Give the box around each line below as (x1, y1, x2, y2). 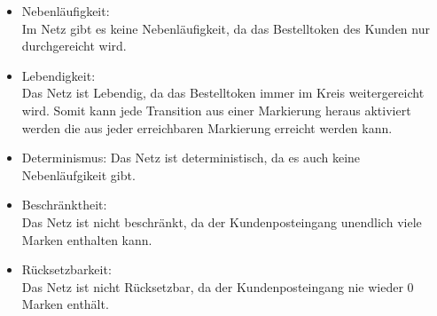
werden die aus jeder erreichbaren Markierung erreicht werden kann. (21, 118, 393, 137)
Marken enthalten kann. (21, 230, 152, 249)
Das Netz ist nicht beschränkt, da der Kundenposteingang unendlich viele (21, 212, 422, 231)
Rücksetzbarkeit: (21, 260, 112, 279)
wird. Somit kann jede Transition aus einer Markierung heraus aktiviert (21, 100, 411, 119)
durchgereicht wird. (21, 36, 127, 55)
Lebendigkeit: (21, 66, 96, 84)
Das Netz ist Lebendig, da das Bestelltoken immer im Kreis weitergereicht (21, 83, 425, 102)
